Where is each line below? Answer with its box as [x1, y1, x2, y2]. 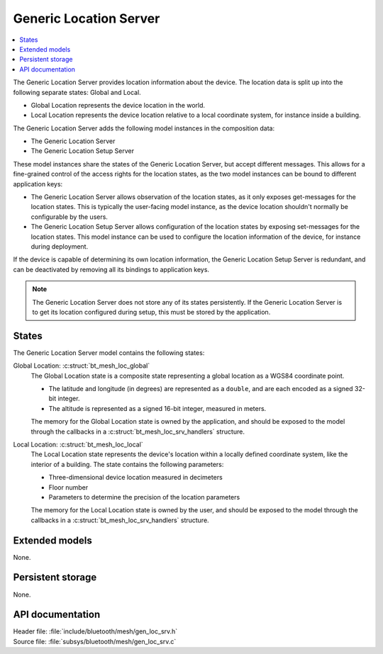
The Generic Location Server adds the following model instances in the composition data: [13, 124, 275, 133]
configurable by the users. [30, 213, 108, 221]
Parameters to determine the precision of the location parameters [48, 492, 240, 501]
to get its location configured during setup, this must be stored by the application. [32, 308, 271, 316]
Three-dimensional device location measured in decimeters [48, 473, 223, 482]
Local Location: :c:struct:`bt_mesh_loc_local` [13, 440, 143, 449]
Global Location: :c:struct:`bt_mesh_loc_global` [13, 361, 150, 370]
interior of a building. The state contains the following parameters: [30, 460, 224, 468]
